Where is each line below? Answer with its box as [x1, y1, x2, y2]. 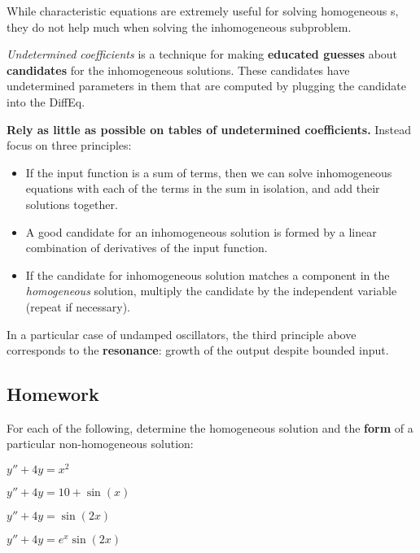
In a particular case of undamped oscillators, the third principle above [7, 325, 357, 342]
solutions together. [25, 195, 118, 212]
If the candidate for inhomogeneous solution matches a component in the [25, 266, 390, 283]
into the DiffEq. [7, 93, 85, 110]
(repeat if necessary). [25, 298, 130, 315]
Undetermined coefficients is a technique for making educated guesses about [7, 46, 398, 63]
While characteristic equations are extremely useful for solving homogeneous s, [7, 2, 399, 19]
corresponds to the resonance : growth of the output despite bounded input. [7, 342, 389, 359]
